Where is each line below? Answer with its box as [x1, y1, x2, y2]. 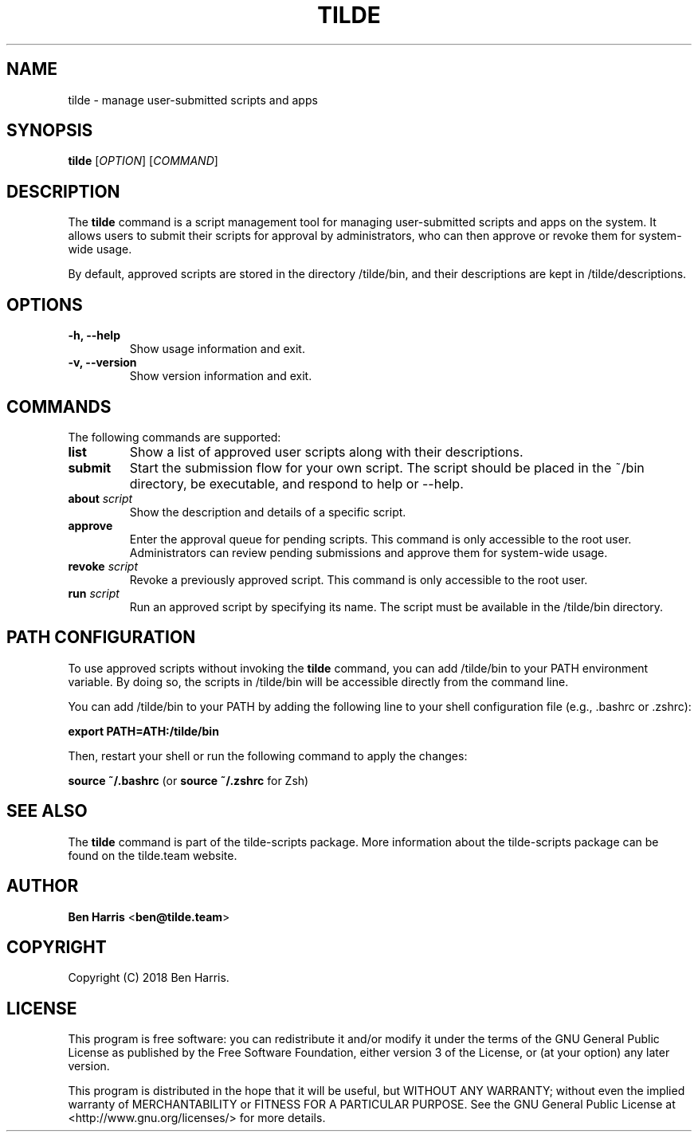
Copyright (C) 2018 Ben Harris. [68, 971, 229, 985]
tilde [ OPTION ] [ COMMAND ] [68, 154, 218, 168]
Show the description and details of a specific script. [129, 504, 406, 519]
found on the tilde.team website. [68, 848, 237, 862]
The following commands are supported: [68, 430, 281, 444]
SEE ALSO [6, 801, 88, 822]
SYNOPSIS [6, 120, 93, 141]
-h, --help [68, 328, 120, 343]
